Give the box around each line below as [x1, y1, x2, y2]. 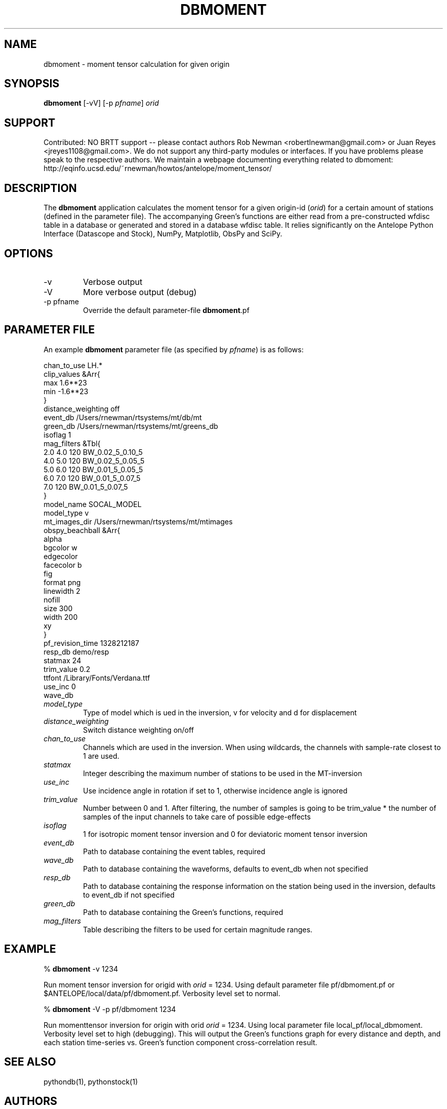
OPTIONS [4, 247, 53, 260]
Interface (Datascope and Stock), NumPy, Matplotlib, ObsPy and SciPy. [43, 229, 282, 238]
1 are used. [83, 751, 119, 760]
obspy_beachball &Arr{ [43, 525, 120, 535]
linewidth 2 [43, 586, 81, 595]
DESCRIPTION [4, 181, 77, 195]
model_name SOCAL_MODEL [43, 499, 142, 509]
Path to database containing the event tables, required [83, 847, 265, 856]
